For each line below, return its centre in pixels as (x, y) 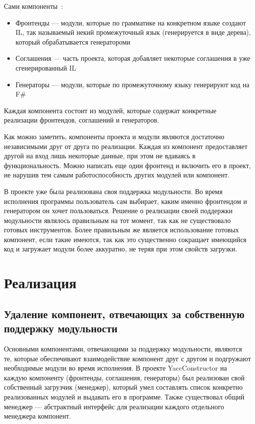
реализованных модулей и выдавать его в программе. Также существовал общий (124, 397)
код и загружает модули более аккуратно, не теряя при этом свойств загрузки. (121, 249)
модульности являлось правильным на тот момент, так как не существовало (117, 220)
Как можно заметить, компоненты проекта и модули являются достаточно (114, 136)
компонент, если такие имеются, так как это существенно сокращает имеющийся (125, 239)
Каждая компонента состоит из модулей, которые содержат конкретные (110, 110)
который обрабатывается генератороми (73, 41)
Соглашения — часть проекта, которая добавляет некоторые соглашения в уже (133, 58)
